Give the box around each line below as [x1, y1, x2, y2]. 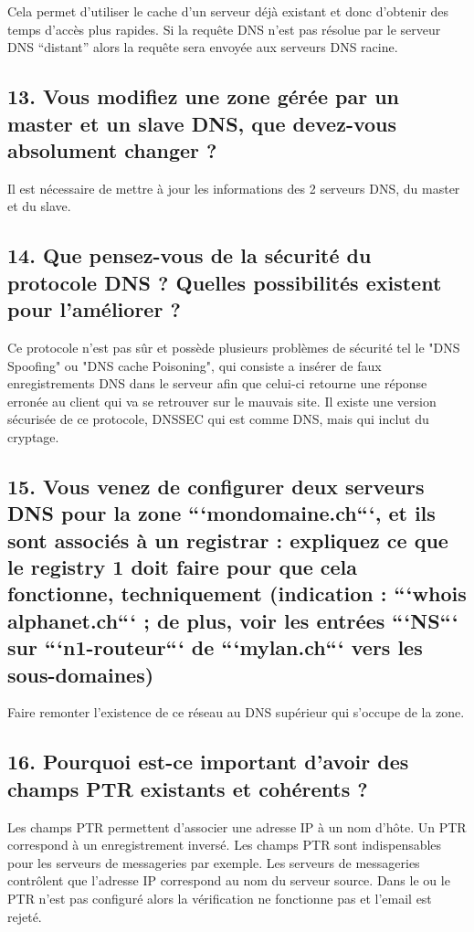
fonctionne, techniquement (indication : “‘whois [7, 579, 467, 608]
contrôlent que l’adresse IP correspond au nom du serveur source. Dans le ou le [7, 871, 450, 890]
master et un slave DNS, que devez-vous [7, 109, 397, 137]
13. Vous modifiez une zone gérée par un [7, 82, 399, 111]
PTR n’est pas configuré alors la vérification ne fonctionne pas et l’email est [7, 889, 432, 907]
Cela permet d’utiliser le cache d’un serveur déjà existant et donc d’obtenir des [7, 2, 449, 20]
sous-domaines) [7, 660, 154, 688]
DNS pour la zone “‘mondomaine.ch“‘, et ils [7, 499, 436, 527]
